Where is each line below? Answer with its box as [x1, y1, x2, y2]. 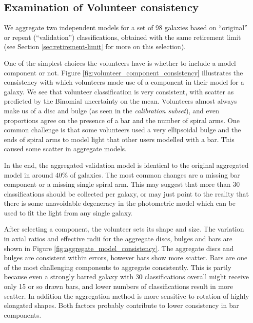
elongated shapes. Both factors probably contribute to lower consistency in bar [4, 300, 239, 310]
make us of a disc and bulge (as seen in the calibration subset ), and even [4, 105, 219, 115]
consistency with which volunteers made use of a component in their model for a [4, 77, 244, 87]
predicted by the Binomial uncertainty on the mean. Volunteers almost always [4, 96, 237, 106]
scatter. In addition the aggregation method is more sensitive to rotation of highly [4, 290, 249, 301]
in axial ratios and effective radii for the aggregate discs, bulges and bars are [4, 233, 233, 244]
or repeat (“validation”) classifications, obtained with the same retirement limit [4, 32, 241, 42]
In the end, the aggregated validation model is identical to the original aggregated [4, 160, 249, 170]
